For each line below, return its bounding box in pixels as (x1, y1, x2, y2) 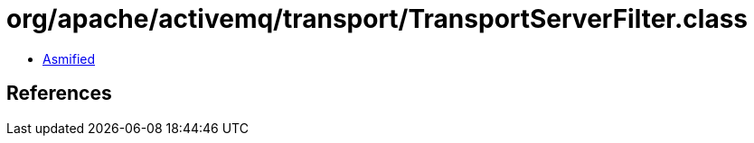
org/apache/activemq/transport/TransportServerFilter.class (6, 4, 749, 34)
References (6, 82, 112, 105)
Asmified (42, 50, 96, 67)
